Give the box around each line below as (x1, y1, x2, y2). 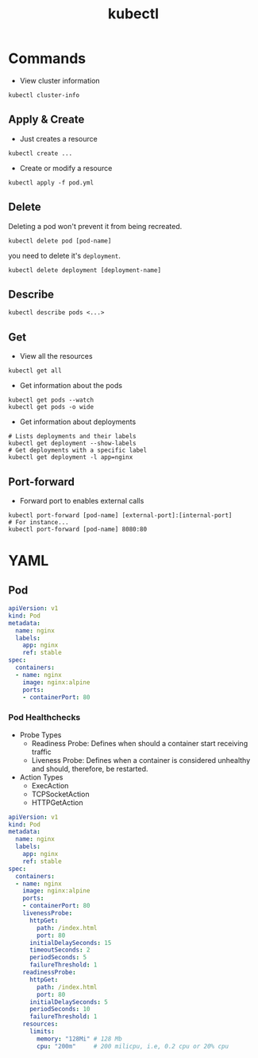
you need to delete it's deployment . (8, 251, 121, 260)
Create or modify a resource (19, 163, 113, 173)
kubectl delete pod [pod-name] (8, 236, 112, 245)
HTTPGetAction (31, 797, 83, 807)
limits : (29, 1028, 56, 1036)
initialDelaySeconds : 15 (29, 939, 112, 947)
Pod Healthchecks (8, 712, 81, 723)
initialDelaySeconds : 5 (29, 998, 109, 1006)
